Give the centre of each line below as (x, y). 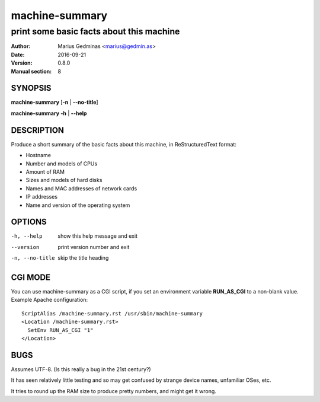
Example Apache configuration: (49, 300)
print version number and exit (94, 247)
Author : (21, 46)
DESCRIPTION (38, 130)
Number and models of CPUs (62, 164)
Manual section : (31, 71)
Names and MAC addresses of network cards (81, 188)
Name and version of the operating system (78, 205)
